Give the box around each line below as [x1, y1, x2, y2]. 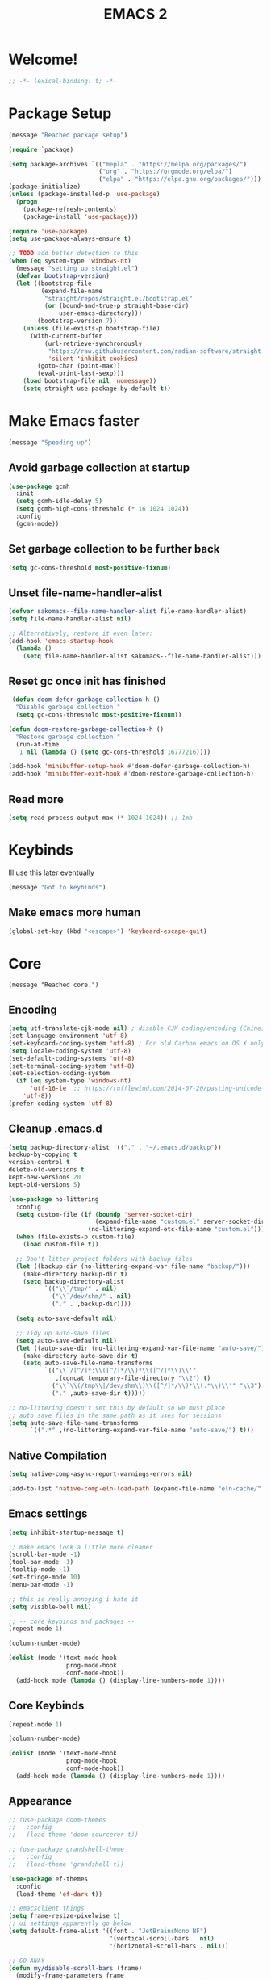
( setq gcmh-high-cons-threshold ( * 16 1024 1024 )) [15, 505, 190, 513]
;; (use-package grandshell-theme [8, 1845, 125, 1854]
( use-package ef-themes [8, 1875, 89, 1883]
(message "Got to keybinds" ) [8, 883, 106, 891]
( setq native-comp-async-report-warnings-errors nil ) [8, 1470, 194, 1478]
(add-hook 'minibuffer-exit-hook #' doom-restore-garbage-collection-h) [8, 770, 254, 778]
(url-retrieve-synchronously [44, 339, 143, 347]
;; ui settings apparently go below [8, 1919, 131, 1927]
